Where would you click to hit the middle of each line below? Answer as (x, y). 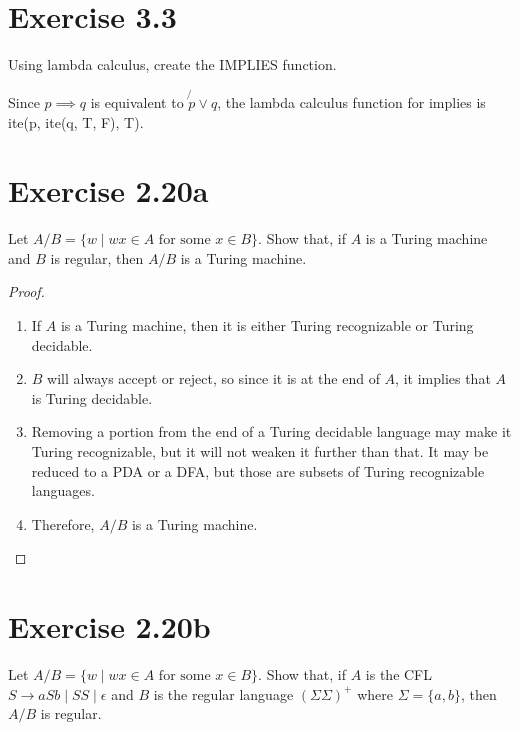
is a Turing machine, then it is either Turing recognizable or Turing (267, 325)
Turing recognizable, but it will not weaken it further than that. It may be (260, 451)
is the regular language (223, 693)
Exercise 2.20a (108, 190)
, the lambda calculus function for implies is (351, 101)
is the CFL (399, 674)
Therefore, (63, 523)
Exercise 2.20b (109, 626)
